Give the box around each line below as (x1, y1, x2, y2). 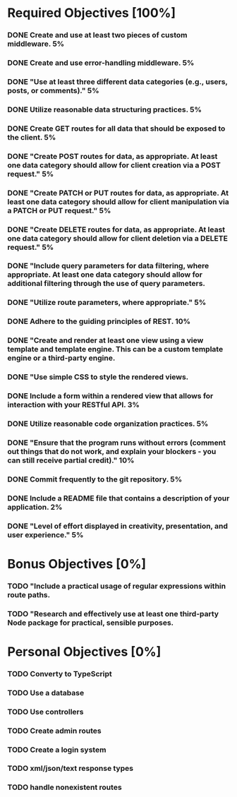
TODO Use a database (7, 688, 85, 697)
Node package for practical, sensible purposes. (7, 618, 174, 628)
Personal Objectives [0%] (7, 644, 162, 659)
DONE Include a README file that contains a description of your (7, 493, 230, 503)
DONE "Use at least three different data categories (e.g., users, (7, 76, 228, 86)
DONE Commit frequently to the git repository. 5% (7, 474, 183, 484)
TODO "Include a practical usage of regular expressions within (7, 581, 226, 591)
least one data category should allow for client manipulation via (7, 196, 229, 206)
